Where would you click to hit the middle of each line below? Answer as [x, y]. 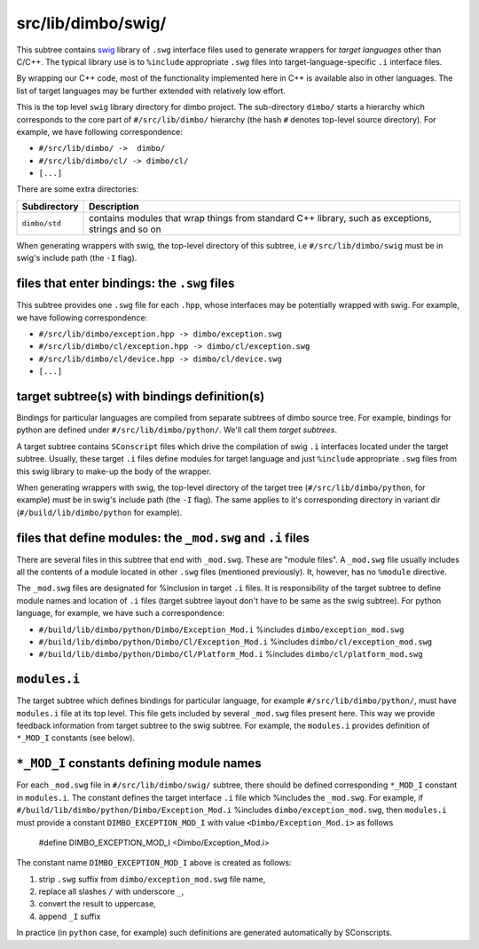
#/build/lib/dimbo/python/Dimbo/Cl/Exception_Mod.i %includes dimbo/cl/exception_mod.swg [236, 641]
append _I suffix [70, 916]
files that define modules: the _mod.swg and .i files [163, 538]
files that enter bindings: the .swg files [126, 284]
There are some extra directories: [78, 189]
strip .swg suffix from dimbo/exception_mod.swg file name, [152, 879]
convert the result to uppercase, [98, 904]
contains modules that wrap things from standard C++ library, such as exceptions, [260, 217]
